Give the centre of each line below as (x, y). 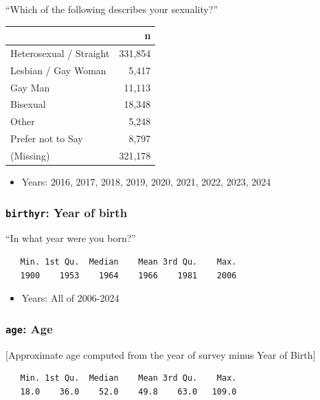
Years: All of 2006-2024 (70, 298)
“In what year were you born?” (71, 238)
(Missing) (30, 155)
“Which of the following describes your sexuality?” (112, 9)
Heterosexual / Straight (60, 53)
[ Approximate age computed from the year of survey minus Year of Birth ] (161, 354)
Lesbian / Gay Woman (58, 70)
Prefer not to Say (47, 138)
